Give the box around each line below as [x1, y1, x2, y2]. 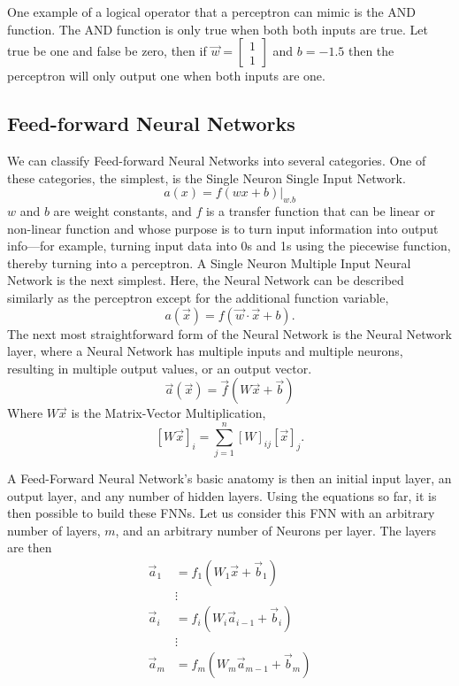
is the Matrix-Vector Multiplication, [71, 404, 266, 422]
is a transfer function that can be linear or [205, 201, 435, 220]
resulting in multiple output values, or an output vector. [7, 358, 312, 377]
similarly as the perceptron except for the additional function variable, [7, 288, 389, 306]
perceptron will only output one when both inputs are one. [7, 66, 325, 85]
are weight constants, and [53, 201, 192, 220]
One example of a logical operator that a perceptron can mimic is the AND [7, 3, 417, 20]
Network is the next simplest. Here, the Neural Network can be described [7, 271, 404, 289]
